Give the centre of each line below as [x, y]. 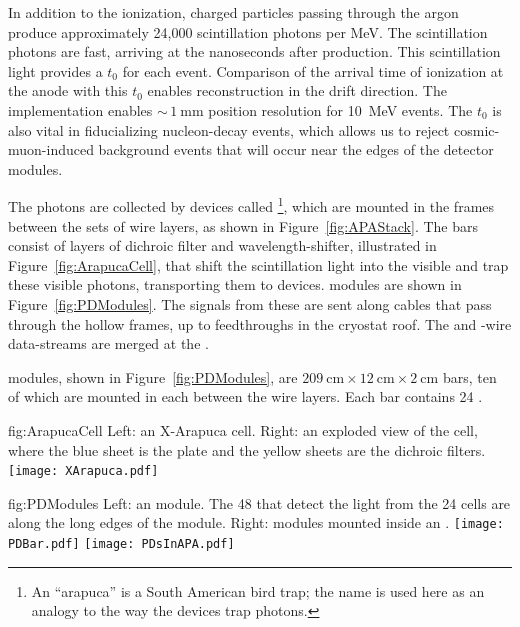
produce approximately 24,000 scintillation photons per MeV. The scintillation [248, 31]
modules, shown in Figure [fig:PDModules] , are [153, 376]
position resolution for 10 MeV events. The [340, 109]
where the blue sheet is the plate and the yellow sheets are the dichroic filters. [247, 449]
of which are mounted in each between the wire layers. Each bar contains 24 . [245, 396]
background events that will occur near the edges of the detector [296, 149]
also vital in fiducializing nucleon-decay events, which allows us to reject [229, 129]
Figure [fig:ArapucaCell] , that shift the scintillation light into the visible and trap [258, 264]
